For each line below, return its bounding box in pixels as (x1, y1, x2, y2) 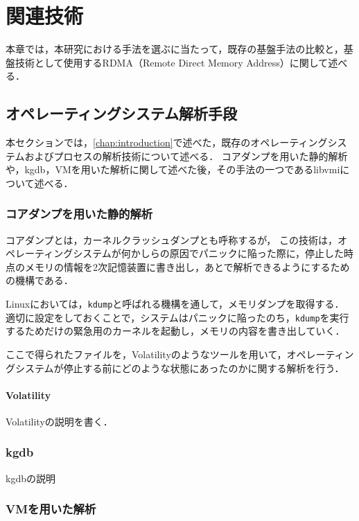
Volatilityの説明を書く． (6, 414, 113, 428)
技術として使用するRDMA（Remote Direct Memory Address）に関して (15, 55, 329, 69)
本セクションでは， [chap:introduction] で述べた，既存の (6, 135, 251, 150)
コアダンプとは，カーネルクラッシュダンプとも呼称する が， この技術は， (6, 232, 338, 247)
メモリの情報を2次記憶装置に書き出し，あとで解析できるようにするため (24, 259, 350, 274)
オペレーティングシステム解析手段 (6, 103, 238, 124)
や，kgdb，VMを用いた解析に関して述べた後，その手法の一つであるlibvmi (6, 162, 340, 177)
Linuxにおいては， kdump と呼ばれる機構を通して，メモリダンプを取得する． (6, 297, 344, 311)
